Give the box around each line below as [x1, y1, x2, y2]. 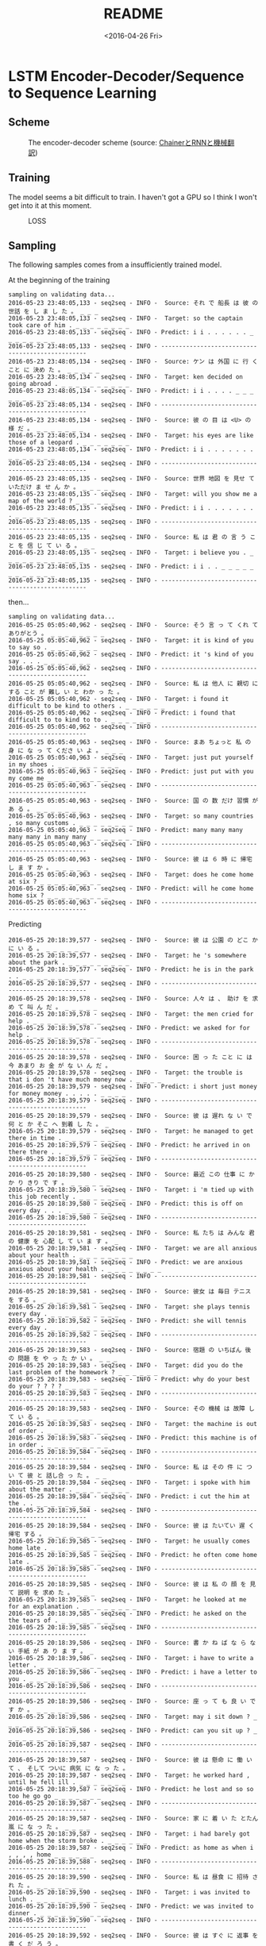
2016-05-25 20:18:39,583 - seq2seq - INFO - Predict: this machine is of [8, 1434, 258, 1442]
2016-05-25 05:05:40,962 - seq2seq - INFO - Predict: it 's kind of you [8, 650, 254, 659]
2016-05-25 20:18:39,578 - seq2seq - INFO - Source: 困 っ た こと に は [8, 1054, 253, 1062]
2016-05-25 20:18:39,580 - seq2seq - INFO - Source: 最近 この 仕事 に [8, 1170, 245, 1179]
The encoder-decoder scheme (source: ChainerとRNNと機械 [28, 137, 228, 147]
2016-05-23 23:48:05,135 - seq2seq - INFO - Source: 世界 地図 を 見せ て [8, 475, 256, 483]
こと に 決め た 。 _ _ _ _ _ [8, 366, 100, 374]
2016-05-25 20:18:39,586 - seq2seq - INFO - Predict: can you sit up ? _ [8, 1727, 258, 1735]
